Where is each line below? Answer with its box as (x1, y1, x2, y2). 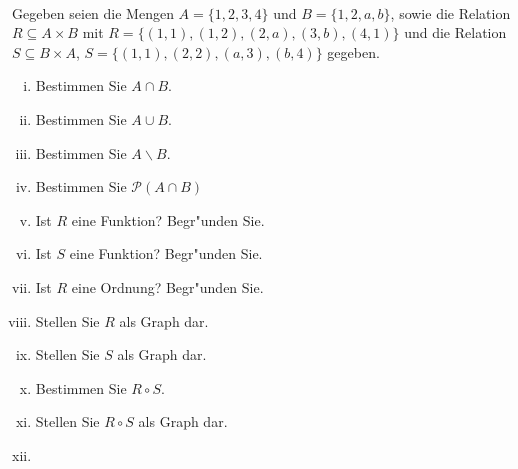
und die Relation (404, 22, 507, 43)
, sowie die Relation (390, 2, 511, 23)
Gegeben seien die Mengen (12, 2, 174, 23)
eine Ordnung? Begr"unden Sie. (71, 276, 264, 297)
